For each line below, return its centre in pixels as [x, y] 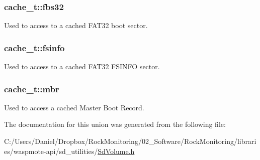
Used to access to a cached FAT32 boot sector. [76, 25]
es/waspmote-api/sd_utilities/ [51, 151]
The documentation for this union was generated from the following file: [115, 124]
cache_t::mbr [32, 89]
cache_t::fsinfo [34, 47]
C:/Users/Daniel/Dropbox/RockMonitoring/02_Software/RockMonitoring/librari [130, 141]
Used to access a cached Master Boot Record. [74, 107]
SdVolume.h [116, 151]
